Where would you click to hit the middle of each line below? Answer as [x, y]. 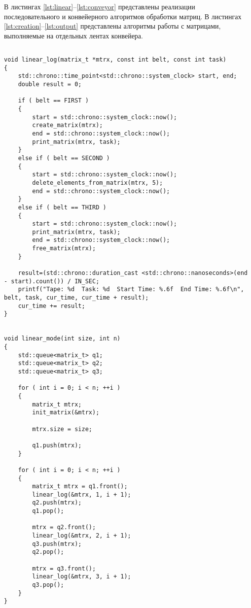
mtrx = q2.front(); [64, 527]
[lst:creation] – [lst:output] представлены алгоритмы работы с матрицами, [112, 26]
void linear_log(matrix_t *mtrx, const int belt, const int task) [115, 60]
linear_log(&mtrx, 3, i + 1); [82, 577]
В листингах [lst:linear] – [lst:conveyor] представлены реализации [100, 6]
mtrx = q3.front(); [64, 568]
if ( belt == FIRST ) [53, 101]
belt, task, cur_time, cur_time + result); [76, 298]
